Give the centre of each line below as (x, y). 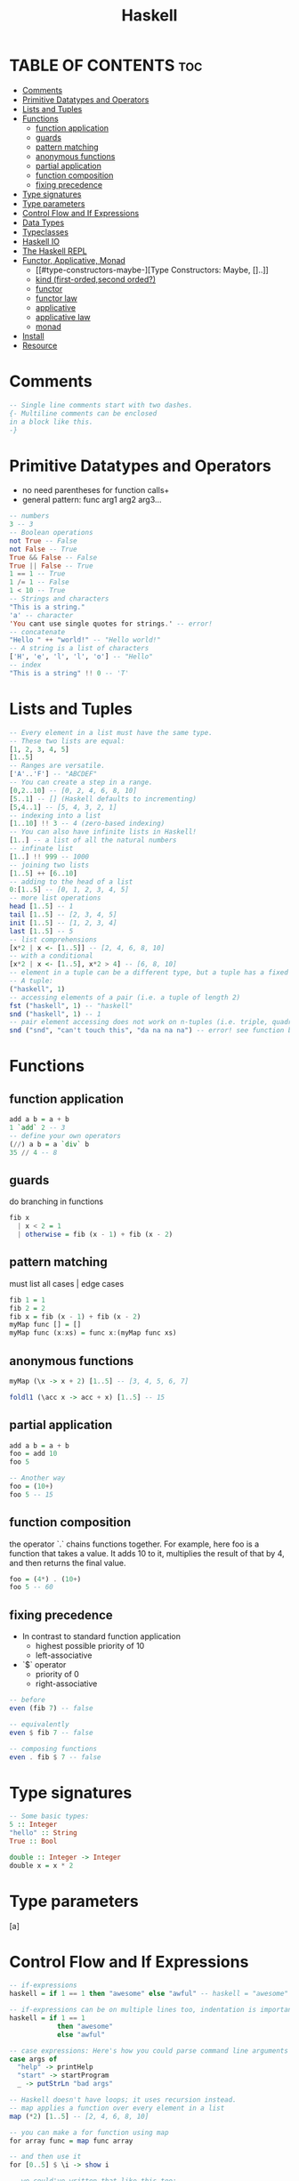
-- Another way (37, 1478)
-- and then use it (45, 2157)
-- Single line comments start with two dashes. (101, 405)
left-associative (64, 1655)
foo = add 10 (33, 1454)
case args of (33, 2059)
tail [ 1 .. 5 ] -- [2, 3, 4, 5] (63, 915)
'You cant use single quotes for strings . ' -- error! (111, 624)
